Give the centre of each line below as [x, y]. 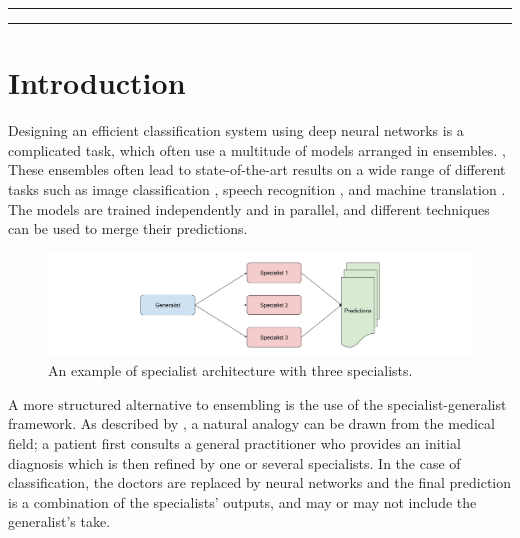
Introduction [97, 82]
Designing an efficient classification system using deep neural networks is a [236, 130]
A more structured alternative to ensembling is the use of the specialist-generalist [257, 403]
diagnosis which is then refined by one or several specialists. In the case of [234, 462]
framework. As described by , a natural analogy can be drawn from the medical [251, 423]
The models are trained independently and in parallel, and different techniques [249, 208]
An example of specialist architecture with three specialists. [230, 370]
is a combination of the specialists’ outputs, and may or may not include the [242, 501]
